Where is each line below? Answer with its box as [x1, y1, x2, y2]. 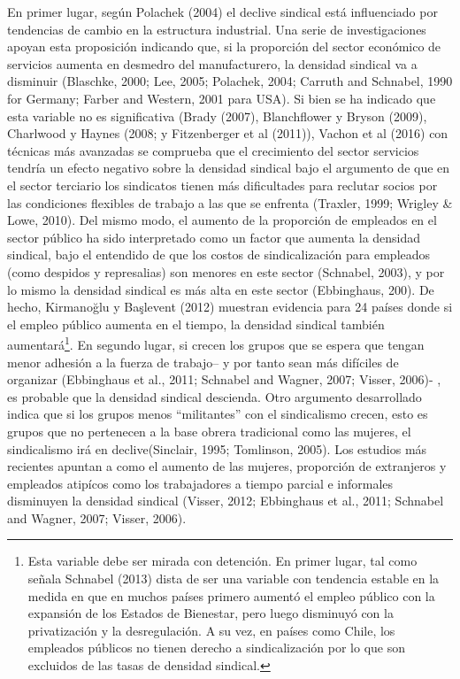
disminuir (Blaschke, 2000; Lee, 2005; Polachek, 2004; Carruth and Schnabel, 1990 [7, 72, 453, 90]
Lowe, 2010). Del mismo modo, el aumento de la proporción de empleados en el [7, 211, 437, 229]
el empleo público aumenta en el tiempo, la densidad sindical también [7, 314, 385, 333]
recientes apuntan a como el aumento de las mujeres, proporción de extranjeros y [7, 457, 447, 475]
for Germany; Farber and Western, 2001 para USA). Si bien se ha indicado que [7, 89, 436, 107]
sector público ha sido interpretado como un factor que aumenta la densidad [7, 228, 421, 246]
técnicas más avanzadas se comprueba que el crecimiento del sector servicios [7, 141, 419, 159]
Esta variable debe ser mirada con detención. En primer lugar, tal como [27, 552, 418, 570]
